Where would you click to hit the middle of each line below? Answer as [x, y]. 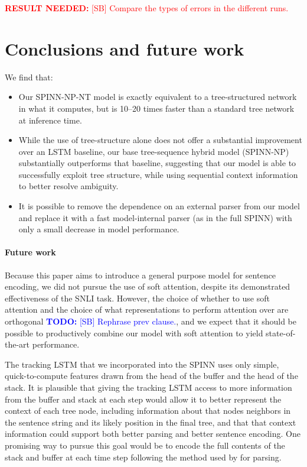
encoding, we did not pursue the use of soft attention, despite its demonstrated [148, 286]
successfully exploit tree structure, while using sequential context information [158, 174]
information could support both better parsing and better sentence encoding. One [153, 434]
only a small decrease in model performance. [99, 229]
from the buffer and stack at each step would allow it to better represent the [143, 399]
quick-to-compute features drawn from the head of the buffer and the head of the [151, 376]
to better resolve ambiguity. [68, 186]
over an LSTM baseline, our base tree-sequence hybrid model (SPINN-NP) [154, 151]
